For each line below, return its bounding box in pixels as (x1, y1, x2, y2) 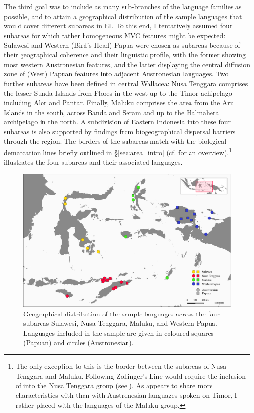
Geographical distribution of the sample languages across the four (23, 308, 220, 318)
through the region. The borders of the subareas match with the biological (4, 136, 227, 146)
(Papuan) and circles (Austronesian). (23, 337, 134, 347)
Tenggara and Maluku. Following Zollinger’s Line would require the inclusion (15, 370, 246, 381)
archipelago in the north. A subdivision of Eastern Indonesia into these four (4, 117, 231, 127)
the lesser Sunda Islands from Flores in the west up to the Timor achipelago (4, 88, 232, 98)
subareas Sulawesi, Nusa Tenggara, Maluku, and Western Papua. (23, 318, 218, 328)
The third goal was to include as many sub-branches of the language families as (4, 1, 242, 11)
